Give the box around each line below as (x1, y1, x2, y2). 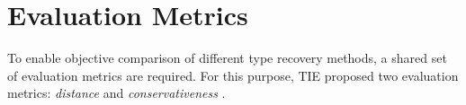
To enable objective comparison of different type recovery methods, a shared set (7, 48, 447, 67)
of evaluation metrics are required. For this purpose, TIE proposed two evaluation (7, 66, 459, 84)
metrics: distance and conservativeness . (7, 83, 226, 102)
